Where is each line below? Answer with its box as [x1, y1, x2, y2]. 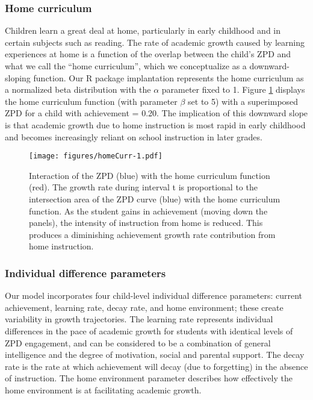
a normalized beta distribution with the [5, 83, 151, 96]
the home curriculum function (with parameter [5, 95, 178, 107]
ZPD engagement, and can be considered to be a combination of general [5, 336, 271, 349]
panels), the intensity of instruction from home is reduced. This [29, 216, 263, 229]
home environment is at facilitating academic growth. [5, 383, 202, 396]
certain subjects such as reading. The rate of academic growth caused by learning [5, 36, 305, 48]
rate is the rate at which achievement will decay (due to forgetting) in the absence [5, 360, 308, 372]
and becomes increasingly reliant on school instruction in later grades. [5, 130, 262, 143]
